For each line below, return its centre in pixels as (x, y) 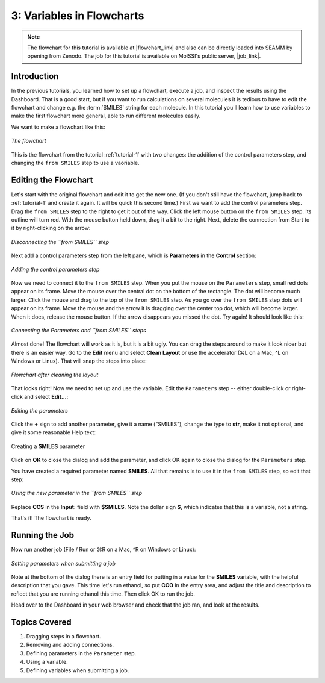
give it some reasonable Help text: (54, 432)
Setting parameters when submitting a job (63, 563)
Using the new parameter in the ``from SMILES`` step (77, 493)
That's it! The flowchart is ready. (51, 518)
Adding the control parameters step (55, 269)
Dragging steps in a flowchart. (64, 636)
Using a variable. (47, 662)
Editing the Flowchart (52, 180)
